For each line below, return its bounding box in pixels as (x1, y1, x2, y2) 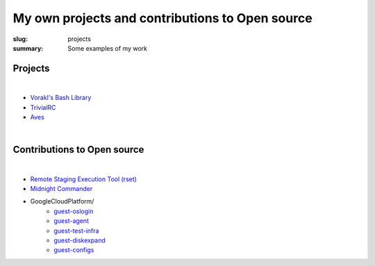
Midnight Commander (30, 185, 93, 193)
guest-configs (53, 246, 94, 254)
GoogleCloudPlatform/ (30, 197, 94, 206)
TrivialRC (30, 103, 56, 111)
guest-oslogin (53, 207, 94, 215)
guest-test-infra (53, 226, 99, 235)
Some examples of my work (67, 44, 147, 52)
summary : (12, 44, 44, 52)
